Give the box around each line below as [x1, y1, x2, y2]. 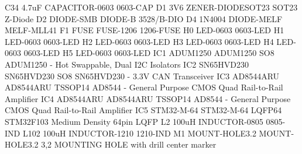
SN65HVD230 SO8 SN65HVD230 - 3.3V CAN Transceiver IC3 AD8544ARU [5, 69, 280, 82]
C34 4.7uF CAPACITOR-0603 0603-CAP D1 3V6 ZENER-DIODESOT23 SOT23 [5, 1, 298, 13]
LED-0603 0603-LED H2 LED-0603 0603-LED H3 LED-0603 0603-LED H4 [5, 35, 274, 47]
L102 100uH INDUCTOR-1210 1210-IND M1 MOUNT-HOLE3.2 [22, 127, 256, 139]
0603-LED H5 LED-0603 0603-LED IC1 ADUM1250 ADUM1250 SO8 [23, 47, 274, 59]
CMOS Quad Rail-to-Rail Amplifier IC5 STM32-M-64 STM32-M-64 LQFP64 [5, 104, 282, 116]
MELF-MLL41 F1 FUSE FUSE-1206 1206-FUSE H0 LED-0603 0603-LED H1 [5, 24, 284, 36]
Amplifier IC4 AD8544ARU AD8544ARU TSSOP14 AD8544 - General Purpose [5, 92, 291, 104]
